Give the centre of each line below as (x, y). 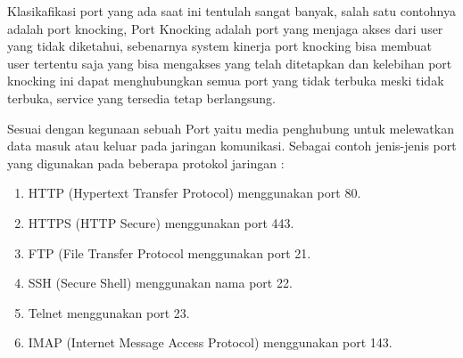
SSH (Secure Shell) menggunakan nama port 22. (160, 283)
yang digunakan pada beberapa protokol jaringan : (146, 163)
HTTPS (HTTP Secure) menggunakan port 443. (161, 222)
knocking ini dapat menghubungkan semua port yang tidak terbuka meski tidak (226, 81)
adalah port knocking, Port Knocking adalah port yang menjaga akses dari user (225, 28)
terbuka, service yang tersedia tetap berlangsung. (142, 98)
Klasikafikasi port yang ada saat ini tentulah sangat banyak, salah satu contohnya (231, 11)
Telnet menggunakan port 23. (109, 312)
